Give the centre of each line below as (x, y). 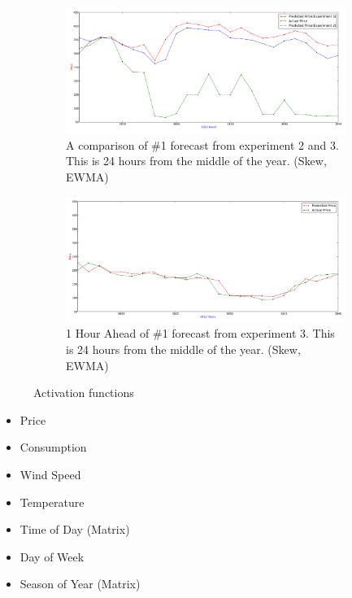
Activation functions (84, 393)
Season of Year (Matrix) (80, 584)
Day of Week (52, 556)
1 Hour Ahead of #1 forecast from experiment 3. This (200, 333)
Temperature (52, 502)
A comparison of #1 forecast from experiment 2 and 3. (202, 144)
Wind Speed (50, 474)
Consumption (53, 447)
